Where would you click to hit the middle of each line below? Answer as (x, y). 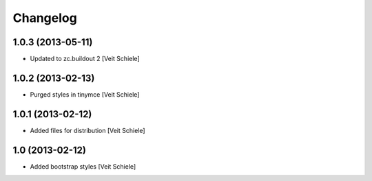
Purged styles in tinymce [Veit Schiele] (85, 94)
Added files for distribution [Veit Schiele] (87, 130)
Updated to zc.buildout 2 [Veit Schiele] (85, 59)
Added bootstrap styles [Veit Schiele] (83, 166)
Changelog (45, 18)
